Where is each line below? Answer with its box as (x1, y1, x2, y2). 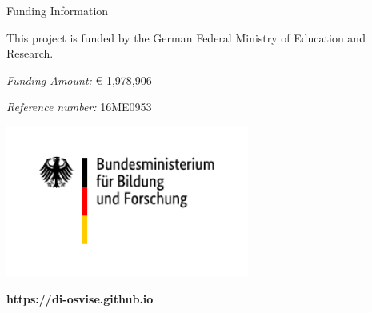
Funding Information (6, 2, 109, 18)
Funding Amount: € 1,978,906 (6, 71, 152, 88)
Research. (6, 45, 54, 62)
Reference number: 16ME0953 (6, 98, 152, 115)
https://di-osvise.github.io (6, 290, 154, 307)
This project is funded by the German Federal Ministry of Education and (6, 29, 366, 46)
